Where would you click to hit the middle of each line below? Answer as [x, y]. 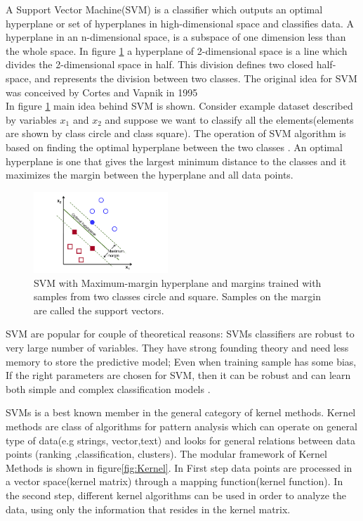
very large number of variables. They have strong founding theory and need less [177, 348]
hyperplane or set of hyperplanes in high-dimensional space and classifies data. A [180, 23]
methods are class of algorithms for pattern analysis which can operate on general [181, 426]
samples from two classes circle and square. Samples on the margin [177, 296]
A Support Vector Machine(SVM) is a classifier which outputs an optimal [164, 9]
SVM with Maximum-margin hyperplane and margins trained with [178, 282]
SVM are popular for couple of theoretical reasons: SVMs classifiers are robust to [180, 334]
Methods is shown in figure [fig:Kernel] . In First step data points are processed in [179, 467]
